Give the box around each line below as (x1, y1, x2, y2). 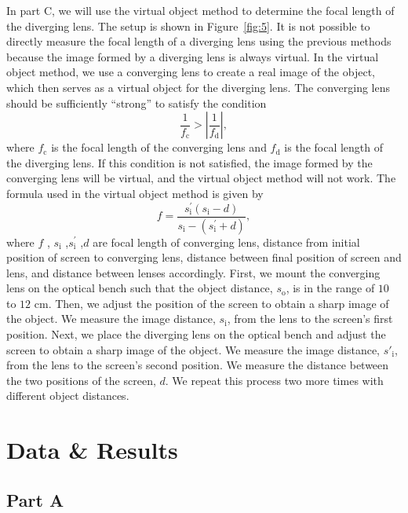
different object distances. (6, 387, 129, 404)
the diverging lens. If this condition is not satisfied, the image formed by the (6, 154, 373, 170)
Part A (6, 487, 64, 511)
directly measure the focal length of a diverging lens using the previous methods (6, 33, 392, 49)
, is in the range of (286, 280, 375, 296)
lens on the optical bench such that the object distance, (6, 280, 273, 296)
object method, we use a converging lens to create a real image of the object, (6, 64, 375, 80)
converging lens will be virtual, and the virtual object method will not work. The (6, 170, 396, 186)
